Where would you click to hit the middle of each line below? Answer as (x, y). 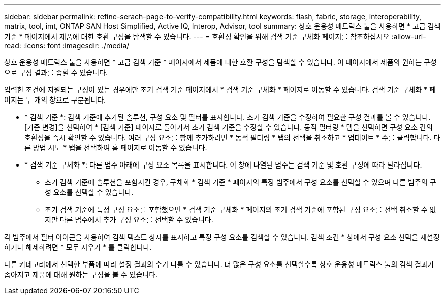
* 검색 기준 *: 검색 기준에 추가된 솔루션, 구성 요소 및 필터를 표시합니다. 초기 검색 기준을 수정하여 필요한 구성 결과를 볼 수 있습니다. (228, 117)
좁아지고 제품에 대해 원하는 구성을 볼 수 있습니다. (81, 274)
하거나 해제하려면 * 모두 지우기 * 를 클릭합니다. (78, 247)
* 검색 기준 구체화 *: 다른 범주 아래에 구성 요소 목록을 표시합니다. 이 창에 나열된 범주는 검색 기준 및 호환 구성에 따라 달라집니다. (223, 165)
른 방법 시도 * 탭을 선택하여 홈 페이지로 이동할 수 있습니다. (116, 147)
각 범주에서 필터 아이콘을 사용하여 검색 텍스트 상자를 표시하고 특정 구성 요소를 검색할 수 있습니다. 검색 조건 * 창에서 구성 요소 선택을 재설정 (222, 237)
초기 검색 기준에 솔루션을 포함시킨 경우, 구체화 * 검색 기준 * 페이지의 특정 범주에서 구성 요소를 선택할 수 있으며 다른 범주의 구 (241, 182)
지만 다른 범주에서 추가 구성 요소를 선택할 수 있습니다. (129, 220)
